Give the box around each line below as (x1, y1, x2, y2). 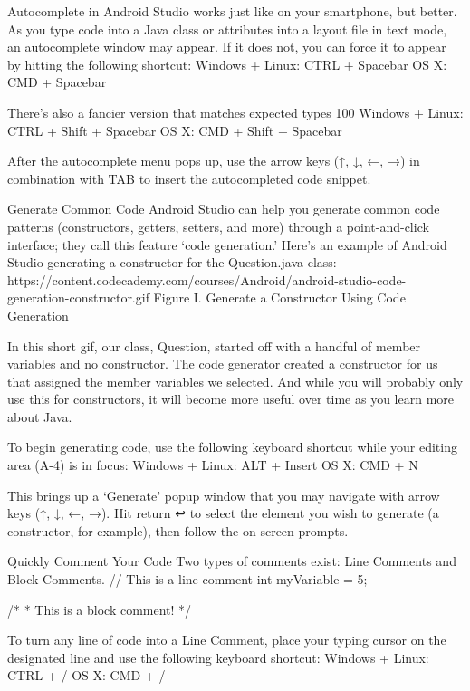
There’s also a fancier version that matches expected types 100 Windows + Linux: (7, 102, 464, 121)
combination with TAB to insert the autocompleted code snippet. (7, 168, 371, 187)
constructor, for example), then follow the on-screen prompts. (7, 521, 349, 540)
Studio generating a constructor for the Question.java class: (7, 253, 337, 272)
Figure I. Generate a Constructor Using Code (153, 288, 406, 307)
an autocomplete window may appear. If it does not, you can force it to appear (7, 37, 446, 56)
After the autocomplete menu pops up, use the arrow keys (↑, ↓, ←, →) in (7, 151, 420, 170)
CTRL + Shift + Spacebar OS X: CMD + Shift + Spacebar (7, 120, 342, 139)
